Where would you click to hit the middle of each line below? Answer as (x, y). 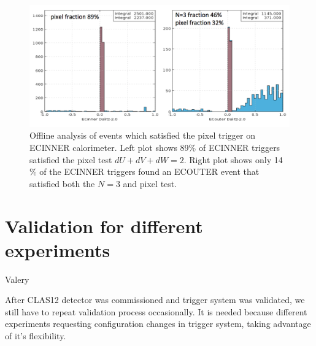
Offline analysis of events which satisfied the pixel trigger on (142, 135)
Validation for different (104, 225)
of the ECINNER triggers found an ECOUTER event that (149, 171)
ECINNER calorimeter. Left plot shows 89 (109, 147)
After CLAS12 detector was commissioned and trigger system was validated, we (155, 300)
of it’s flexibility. (36, 336)
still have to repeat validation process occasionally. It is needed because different (156, 311)
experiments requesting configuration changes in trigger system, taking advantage (158, 324)
